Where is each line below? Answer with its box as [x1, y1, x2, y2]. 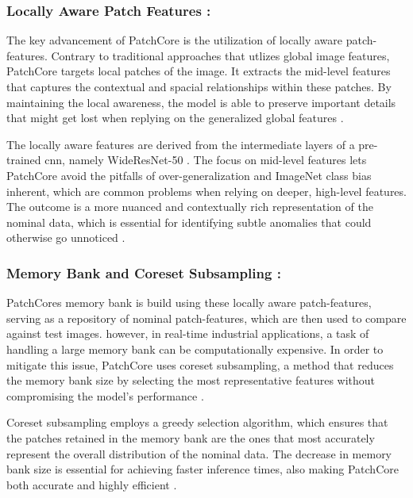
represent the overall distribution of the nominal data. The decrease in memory [6, 445, 392, 462]
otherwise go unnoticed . [6, 229, 125, 246]
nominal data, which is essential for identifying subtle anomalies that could [6, 213, 372, 230]
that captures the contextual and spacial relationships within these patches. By [6, 79, 392, 94]
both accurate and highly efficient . [6, 476, 177, 492]
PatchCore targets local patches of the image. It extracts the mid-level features [6, 63, 391, 79]
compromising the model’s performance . [6, 387, 204, 404]
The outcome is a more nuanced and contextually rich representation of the [6, 198, 373, 215]
